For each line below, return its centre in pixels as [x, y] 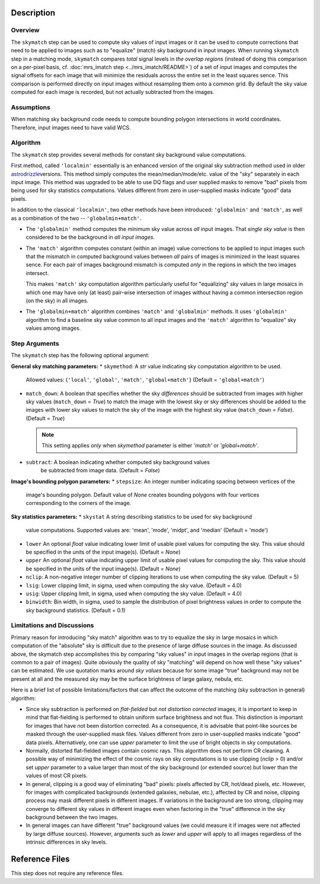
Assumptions [31, 107]
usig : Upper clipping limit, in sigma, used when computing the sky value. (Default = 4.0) [134, 593]
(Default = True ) [45, 418]
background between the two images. [72, 817]
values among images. [53, 328]
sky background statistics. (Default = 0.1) [76, 610]
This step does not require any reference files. [67, 873]
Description [33, 13]
